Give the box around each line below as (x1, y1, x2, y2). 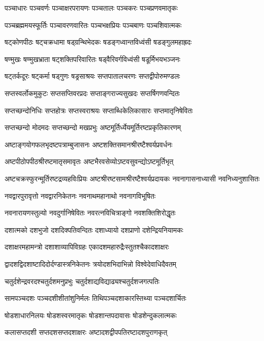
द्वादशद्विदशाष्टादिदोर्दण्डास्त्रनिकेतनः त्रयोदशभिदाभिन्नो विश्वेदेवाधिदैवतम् (5, 258, 177, 269)
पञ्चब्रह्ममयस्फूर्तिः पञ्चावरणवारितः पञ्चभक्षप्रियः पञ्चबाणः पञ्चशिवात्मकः (5, 19, 182, 30)
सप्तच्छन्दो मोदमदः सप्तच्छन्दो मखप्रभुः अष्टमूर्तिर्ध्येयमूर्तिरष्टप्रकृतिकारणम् (5, 122, 181, 133)
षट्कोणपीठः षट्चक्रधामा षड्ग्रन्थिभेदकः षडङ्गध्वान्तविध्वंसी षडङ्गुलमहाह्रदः (5, 37, 192, 47)
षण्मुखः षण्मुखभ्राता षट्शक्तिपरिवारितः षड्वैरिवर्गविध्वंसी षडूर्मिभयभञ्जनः (5, 53, 181, 64)
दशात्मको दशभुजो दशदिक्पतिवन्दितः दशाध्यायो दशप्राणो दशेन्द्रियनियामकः (5, 224, 183, 235)
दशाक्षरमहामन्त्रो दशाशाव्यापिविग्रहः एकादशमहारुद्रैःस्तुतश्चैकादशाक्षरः (5, 241, 169, 252)
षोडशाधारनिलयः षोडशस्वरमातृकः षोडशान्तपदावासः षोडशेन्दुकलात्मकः (5, 309, 177, 320)
